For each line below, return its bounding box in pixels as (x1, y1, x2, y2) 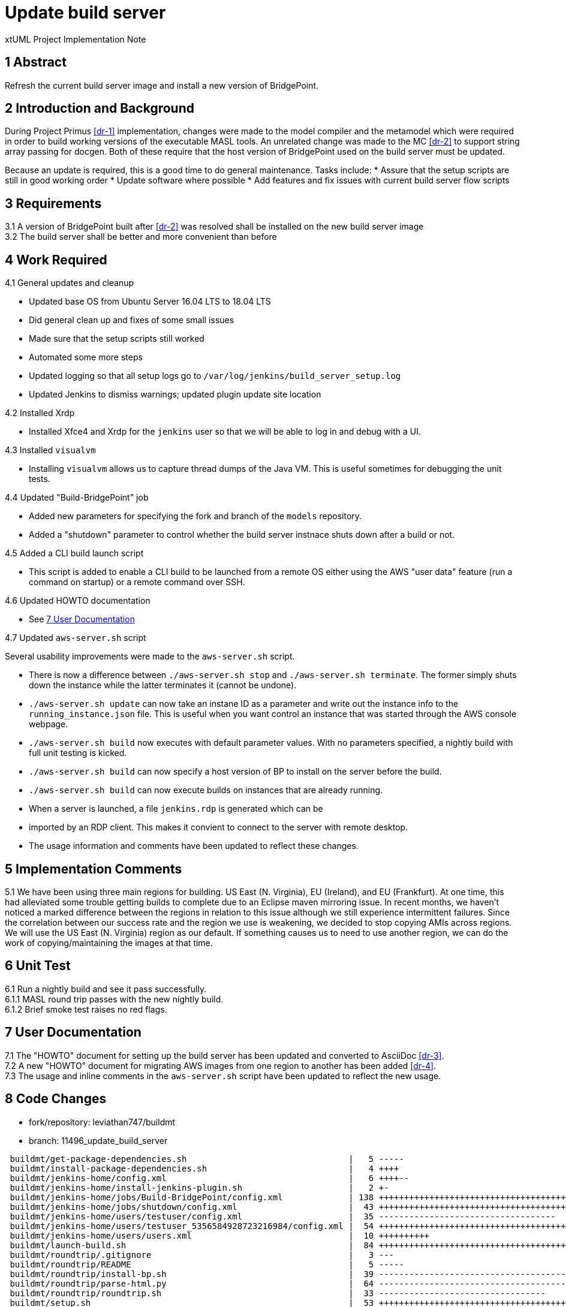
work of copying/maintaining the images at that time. (5, 937, 213, 948)
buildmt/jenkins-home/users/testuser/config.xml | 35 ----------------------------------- (10, 1211, 556, 1221)
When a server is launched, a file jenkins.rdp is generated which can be (29, 803, 323, 814)
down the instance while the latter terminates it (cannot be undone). (29, 680, 297, 691)
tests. (29, 474, 50, 484)
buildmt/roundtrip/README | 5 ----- (10, 1259, 404, 1269)
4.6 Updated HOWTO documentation (5, 595, 150, 606)
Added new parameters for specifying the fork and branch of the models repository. (29, 511, 362, 522)
